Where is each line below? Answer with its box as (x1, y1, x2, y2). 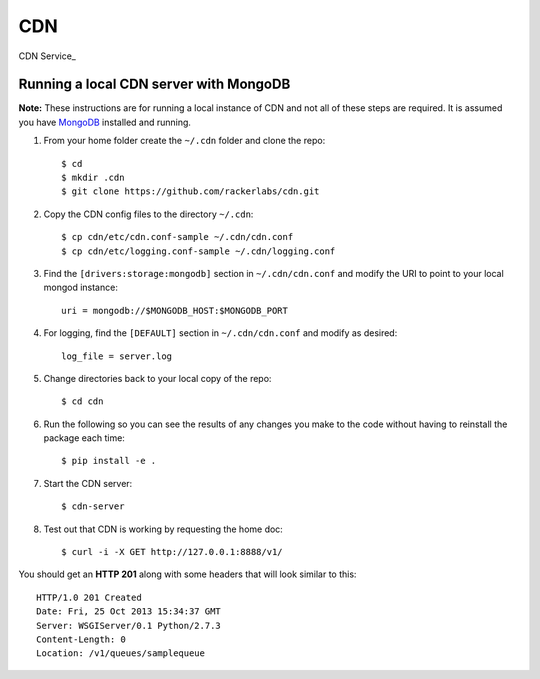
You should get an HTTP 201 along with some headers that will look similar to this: (18, 568, 357, 580)
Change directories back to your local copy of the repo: (43, 372, 272, 384)
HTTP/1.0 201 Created (36, 591, 142, 603)
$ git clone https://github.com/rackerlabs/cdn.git (61, 186, 320, 197)
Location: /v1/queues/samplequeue (36, 648, 205, 659)
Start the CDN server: (43, 477, 133, 489)
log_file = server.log (61, 350, 173, 362)
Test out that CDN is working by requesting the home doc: (43, 523, 284, 535)
